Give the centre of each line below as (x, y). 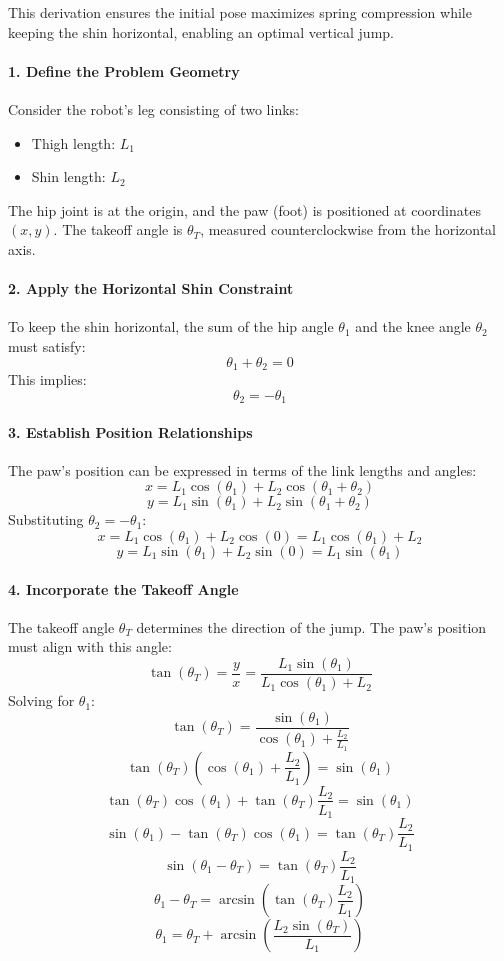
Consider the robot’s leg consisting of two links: (153, 108)
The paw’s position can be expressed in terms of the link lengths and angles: (242, 469)
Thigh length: (73, 142)
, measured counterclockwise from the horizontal (348, 229)
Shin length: (68, 176)
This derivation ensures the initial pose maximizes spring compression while (240, 12)
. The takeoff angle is (118, 229)
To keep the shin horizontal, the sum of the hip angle (171, 326)
